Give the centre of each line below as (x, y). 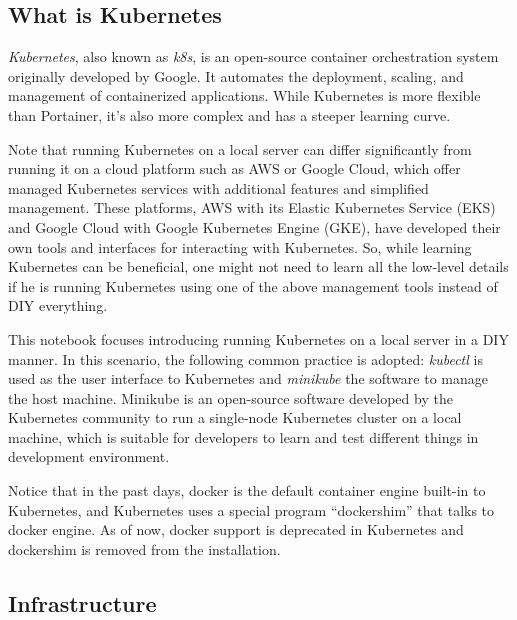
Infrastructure (82, 602)
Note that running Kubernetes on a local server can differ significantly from (240, 148)
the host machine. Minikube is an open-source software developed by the (230, 397)
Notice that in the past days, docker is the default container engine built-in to (247, 490)
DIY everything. (58, 305)
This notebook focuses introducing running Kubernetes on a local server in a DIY (258, 338)
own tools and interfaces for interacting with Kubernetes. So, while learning (240, 246)
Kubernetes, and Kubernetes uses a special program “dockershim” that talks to (251, 509)
